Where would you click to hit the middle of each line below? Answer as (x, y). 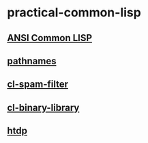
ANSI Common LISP (50, 38)
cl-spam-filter (38, 84)
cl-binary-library (43, 107)
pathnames (32, 61)
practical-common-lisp (74, 13)
